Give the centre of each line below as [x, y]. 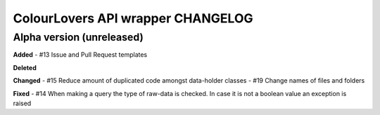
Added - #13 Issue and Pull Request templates [80, 55]
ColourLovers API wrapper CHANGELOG [133, 18]
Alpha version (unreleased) [78, 37]
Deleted [25, 67]
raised [22, 103]
